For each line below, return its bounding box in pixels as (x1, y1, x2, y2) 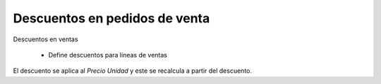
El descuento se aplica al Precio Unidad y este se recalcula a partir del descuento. (13, 66, 252, 75)
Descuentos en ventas (13, 35, 78, 43)
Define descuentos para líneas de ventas (48, 50, 167, 59)
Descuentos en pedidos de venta (13, 10, 210, 26)
